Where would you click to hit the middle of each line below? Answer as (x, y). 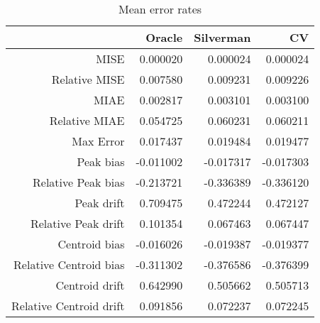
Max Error (98, 141)
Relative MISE (88, 79)
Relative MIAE (87, 120)
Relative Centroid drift (68, 306)
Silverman (222, 37)
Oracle (164, 37)
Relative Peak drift (77, 223)
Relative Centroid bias (69, 264)
